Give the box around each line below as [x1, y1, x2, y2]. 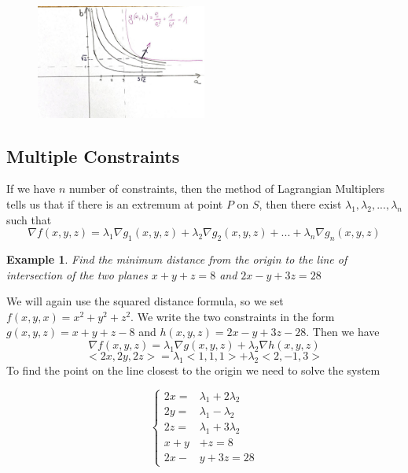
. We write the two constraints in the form [130, 308, 335, 324]
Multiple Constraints [6, 143, 180, 168]
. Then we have [306, 323, 380, 340]
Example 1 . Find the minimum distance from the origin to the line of [6, 250, 347, 267]
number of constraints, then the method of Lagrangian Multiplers [68, 180, 385, 197]
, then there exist [259, 196, 342, 212]
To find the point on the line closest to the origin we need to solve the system [6, 361, 380, 378]
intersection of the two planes [6, 266, 148, 283]
